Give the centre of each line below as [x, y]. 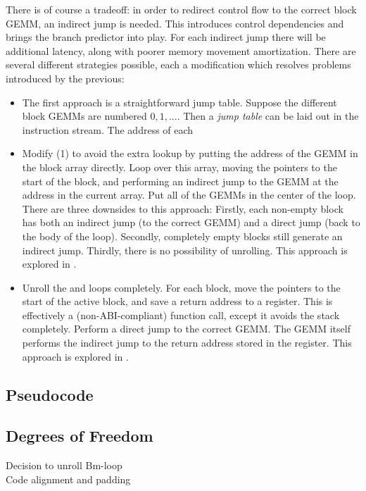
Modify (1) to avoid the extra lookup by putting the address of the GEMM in [190, 153]
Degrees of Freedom [80, 436]
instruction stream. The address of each [108, 129]
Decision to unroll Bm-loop [64, 465]
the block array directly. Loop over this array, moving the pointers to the [179, 167]
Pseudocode [50, 394]
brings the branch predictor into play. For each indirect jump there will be [166, 37]
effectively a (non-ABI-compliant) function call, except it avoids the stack [181, 315]
